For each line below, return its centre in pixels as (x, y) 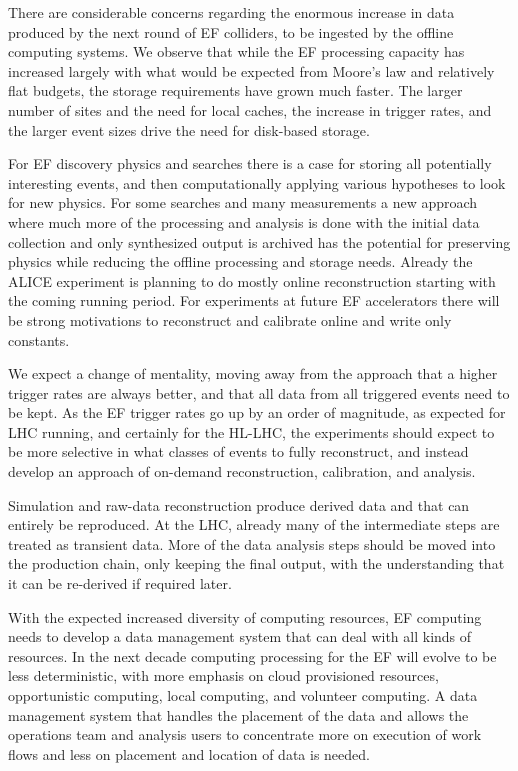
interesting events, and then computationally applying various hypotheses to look (257, 182)
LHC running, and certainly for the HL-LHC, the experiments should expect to (251, 431)
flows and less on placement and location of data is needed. (189, 753)
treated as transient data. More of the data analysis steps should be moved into (252, 543)
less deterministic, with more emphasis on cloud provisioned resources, (223, 675)
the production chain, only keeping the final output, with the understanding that (256, 563)
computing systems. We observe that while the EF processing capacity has (236, 51)
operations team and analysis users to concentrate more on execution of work (245, 734)
